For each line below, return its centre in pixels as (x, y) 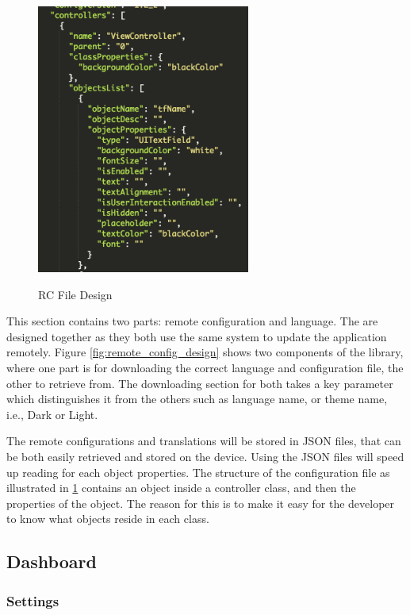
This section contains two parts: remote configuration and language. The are (192, 321)
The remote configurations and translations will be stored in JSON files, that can (204, 441)
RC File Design (75, 294)
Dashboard (52, 561)
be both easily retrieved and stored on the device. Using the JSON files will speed (205, 456)
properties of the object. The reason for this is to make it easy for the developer (201, 503)
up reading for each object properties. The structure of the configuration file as (198, 472)
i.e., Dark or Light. (52, 414)
